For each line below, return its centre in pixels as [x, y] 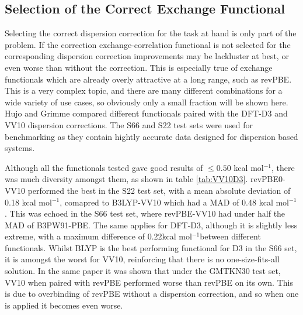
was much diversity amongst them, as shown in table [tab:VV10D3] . [126, 179]
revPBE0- [268, 179]
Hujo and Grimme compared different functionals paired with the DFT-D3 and [146, 113]
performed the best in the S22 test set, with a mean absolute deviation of [159, 190]
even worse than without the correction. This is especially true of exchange [139, 67]
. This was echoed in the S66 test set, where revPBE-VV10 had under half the [145, 213]
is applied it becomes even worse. [64, 305]
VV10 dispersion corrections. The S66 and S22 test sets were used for [129, 124]
